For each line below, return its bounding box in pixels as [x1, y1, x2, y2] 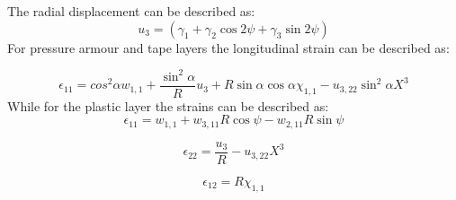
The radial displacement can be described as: [7, 2, 255, 20]
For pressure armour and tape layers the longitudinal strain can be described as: [7, 38, 450, 57]
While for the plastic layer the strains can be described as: [7, 96, 329, 115]
